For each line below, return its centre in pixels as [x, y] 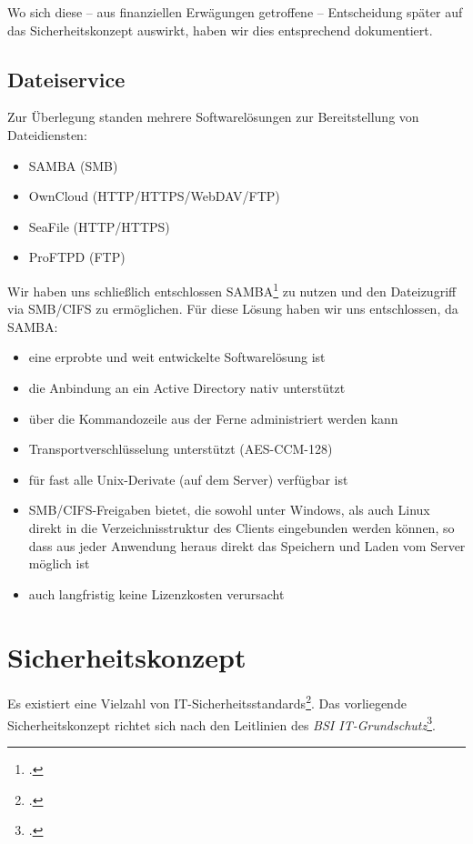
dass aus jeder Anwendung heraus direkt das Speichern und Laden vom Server [247, 545]
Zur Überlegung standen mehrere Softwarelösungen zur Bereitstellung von [213, 117]
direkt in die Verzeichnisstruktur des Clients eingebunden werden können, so [242, 527]
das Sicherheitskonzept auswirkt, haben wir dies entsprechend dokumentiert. [220, 30]
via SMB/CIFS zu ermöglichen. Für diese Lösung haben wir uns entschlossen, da [233, 309]
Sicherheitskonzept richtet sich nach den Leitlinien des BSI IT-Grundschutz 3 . [221, 723]
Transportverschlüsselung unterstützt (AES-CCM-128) [181, 449]
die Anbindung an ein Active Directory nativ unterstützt [187, 387]
